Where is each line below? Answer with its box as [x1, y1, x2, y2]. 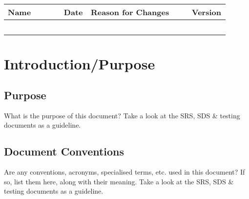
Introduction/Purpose [4, 54, 155, 74]
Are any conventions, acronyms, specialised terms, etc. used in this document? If [4, 166, 245, 177]
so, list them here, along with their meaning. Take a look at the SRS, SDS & [4, 176, 234, 186]
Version [191, 6, 221, 18]
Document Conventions [4, 144, 124, 159]
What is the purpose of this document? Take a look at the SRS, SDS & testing [4, 110, 240, 120]
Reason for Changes [91, 6, 169, 18]
